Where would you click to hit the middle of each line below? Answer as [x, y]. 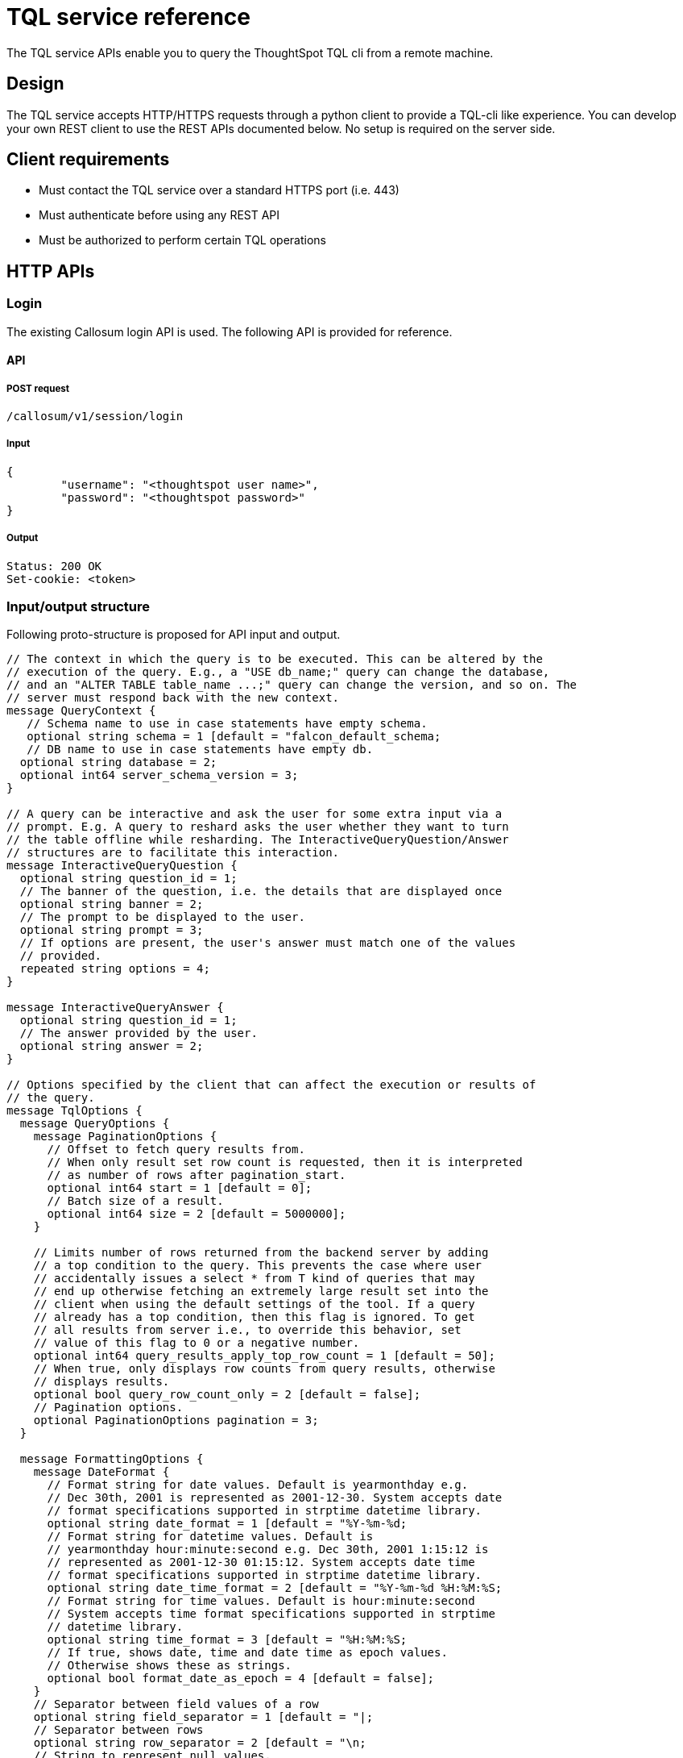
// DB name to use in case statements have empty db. [200, 750]
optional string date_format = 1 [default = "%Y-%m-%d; [227, 1524]
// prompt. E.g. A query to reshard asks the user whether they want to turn [258, 827]
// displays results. [101, 1382]
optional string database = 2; [118, 762]
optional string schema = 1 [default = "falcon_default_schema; [234, 737]
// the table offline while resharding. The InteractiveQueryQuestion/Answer [258, 840]
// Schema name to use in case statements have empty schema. [227, 724]
